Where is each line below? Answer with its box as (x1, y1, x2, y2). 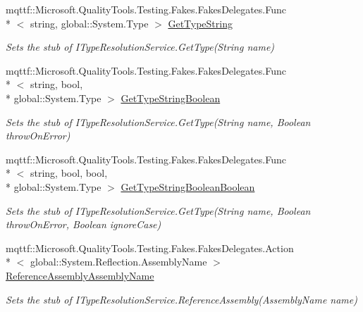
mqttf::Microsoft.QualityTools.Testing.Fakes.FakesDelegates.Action (6, 240, 294, 255)
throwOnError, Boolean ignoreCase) (6, 217, 161, 232)
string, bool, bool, (30, 166, 108, 180)
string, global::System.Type (30, 15, 149, 30)
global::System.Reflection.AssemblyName (30, 254, 207, 269)
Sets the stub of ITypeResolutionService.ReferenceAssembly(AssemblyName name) (6, 292, 357, 306)
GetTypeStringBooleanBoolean (121, 179, 255, 194)
